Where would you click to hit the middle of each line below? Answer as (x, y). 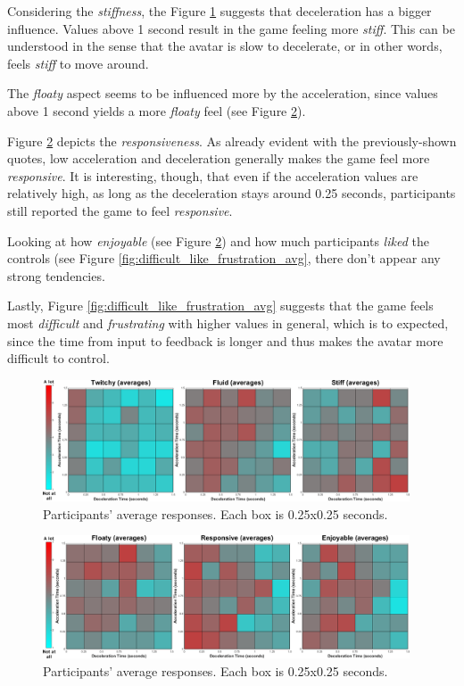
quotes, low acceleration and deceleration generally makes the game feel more (219, 158)
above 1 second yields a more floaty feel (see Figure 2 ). (157, 110)
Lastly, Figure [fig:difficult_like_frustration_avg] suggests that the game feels (220, 306)
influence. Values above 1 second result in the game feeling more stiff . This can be (231, 28)
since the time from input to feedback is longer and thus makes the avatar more (225, 340)
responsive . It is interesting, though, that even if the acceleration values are (213, 175)
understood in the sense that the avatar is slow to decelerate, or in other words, (225, 46)
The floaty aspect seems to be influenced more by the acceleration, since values (223, 93)
